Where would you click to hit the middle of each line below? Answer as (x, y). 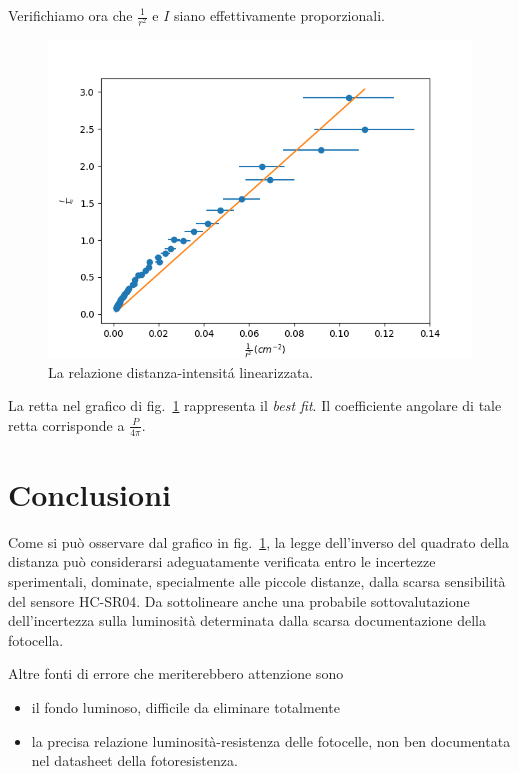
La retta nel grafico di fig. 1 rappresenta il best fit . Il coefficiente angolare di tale (255, 405)
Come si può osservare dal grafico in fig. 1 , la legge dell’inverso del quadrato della (259, 541)
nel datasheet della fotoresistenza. (134, 760)
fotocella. (36, 639)
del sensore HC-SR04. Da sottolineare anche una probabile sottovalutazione (239, 600)
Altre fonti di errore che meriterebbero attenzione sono (176, 673)
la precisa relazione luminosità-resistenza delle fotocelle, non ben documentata (271, 740)
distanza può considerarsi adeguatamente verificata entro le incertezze (222, 561)
